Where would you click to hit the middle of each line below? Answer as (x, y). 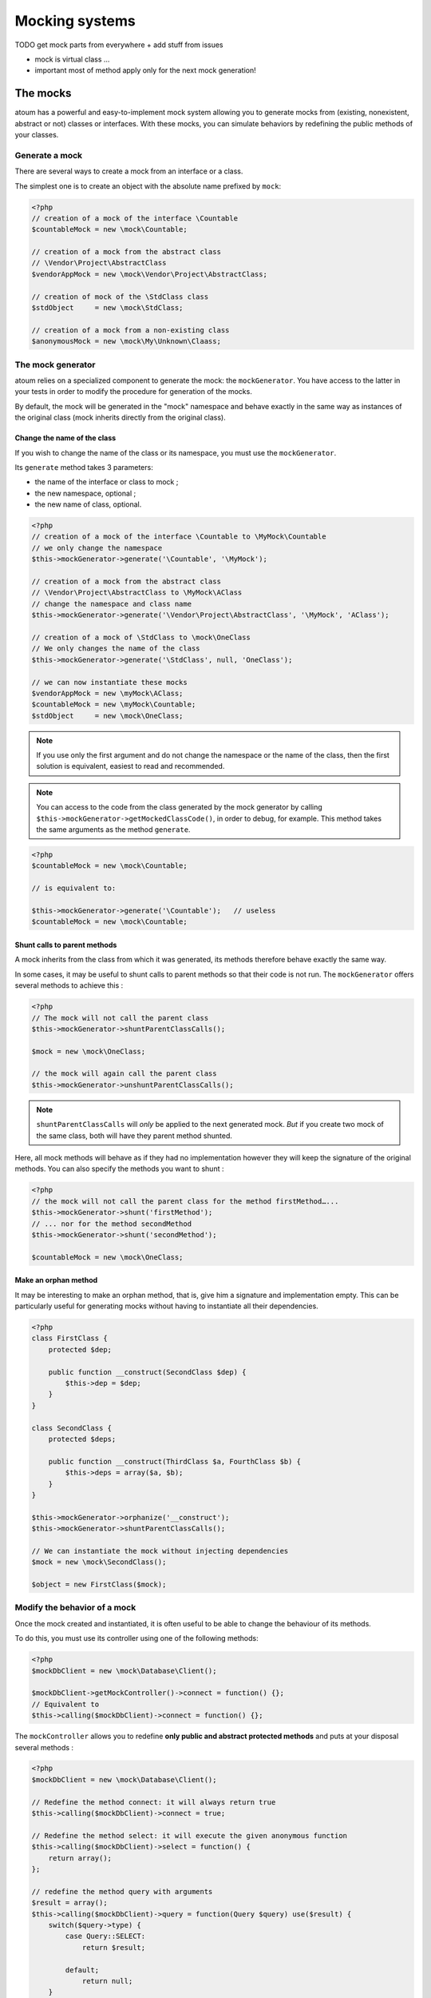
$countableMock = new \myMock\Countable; (114, 704)
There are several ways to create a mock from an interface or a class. (129, 171)
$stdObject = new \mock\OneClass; (107, 716)
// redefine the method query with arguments (122, 1891)
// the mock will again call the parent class (124, 1074)
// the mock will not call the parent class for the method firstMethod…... (185, 1201)
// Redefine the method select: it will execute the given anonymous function (189, 1835)
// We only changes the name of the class (116, 649)
